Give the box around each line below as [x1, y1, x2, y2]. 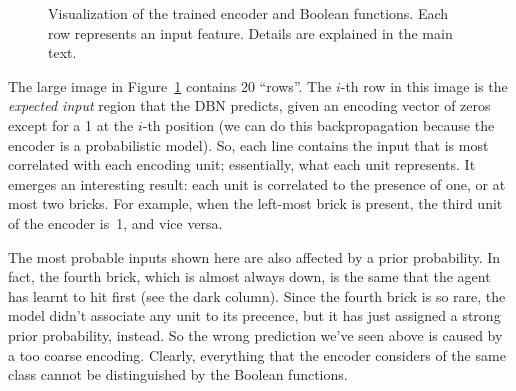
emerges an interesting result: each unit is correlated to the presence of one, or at [8, 173, 506, 194]
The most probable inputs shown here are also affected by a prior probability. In [8, 246, 501, 267]
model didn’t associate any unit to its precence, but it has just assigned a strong [8, 305, 501, 326]
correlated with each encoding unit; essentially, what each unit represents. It [8, 154, 476, 175]
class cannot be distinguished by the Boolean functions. [8, 364, 348, 385]
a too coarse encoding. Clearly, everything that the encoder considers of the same [8, 344, 506, 365]
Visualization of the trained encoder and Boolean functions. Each [48, 3, 449, 23]
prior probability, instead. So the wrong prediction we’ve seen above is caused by [8, 324, 503, 345]
